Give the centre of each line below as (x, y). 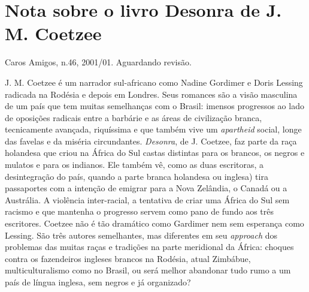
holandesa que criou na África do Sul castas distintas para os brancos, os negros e (155, 153)
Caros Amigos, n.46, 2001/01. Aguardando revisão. (98, 62)
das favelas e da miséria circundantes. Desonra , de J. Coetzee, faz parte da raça (151, 141)
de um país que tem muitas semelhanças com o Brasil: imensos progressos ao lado (154, 106)
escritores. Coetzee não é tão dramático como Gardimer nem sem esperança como (154, 223)
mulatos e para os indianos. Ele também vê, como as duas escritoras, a (134, 165)
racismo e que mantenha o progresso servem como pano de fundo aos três (139, 211)
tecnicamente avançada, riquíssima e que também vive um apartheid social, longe (153, 129)
